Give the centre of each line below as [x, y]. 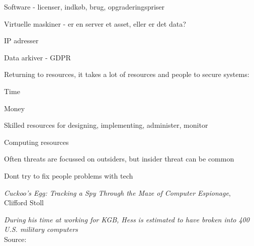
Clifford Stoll [24, 202]
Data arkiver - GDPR [37, 57]
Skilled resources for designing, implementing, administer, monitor [106, 125]
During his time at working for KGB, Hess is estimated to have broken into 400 [127, 219]
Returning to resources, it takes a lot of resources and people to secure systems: [127, 74]
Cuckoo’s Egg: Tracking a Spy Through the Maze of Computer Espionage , [117, 192]
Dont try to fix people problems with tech [69, 175]
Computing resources [36, 142]
